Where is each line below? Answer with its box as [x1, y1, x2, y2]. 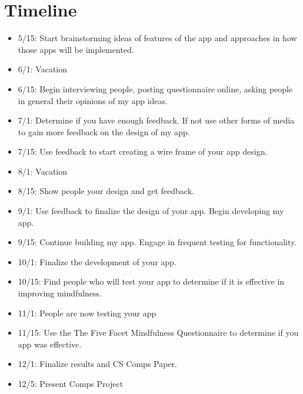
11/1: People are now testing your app [18, 306, 157, 319]
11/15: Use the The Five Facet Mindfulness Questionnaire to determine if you [18, 326, 299, 339]
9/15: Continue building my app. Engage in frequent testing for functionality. [18, 236, 297, 248]
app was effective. [18, 338, 82, 350]
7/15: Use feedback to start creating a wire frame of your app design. [18, 145, 268, 158]
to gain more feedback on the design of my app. [18, 125, 190, 138]
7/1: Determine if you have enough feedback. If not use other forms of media [18, 114, 295, 126]
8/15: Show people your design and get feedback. [18, 185, 194, 197]
